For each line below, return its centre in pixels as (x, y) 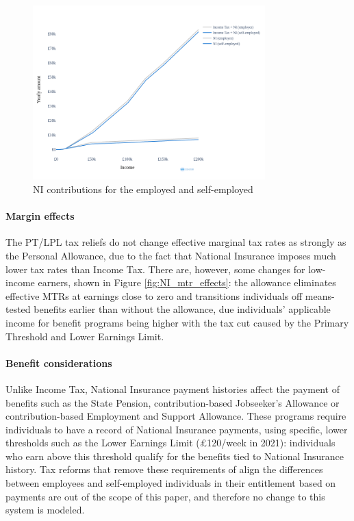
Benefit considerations (59, 363)
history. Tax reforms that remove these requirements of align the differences (164, 469)
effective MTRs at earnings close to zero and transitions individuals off (154, 295)
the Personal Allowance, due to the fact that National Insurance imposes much (171, 255)
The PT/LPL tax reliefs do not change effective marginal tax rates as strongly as (176, 242)
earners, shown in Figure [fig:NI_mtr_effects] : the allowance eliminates (187, 282)
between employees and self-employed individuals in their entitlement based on (171, 483)
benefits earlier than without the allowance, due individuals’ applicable (182, 309)
